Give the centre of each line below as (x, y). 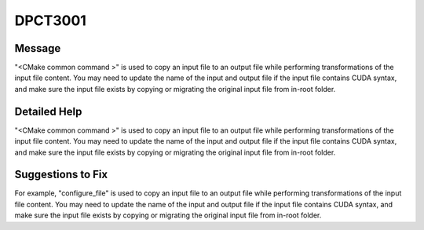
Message (38, 48)
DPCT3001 (50, 20)
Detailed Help (48, 111)
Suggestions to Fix (61, 175)
